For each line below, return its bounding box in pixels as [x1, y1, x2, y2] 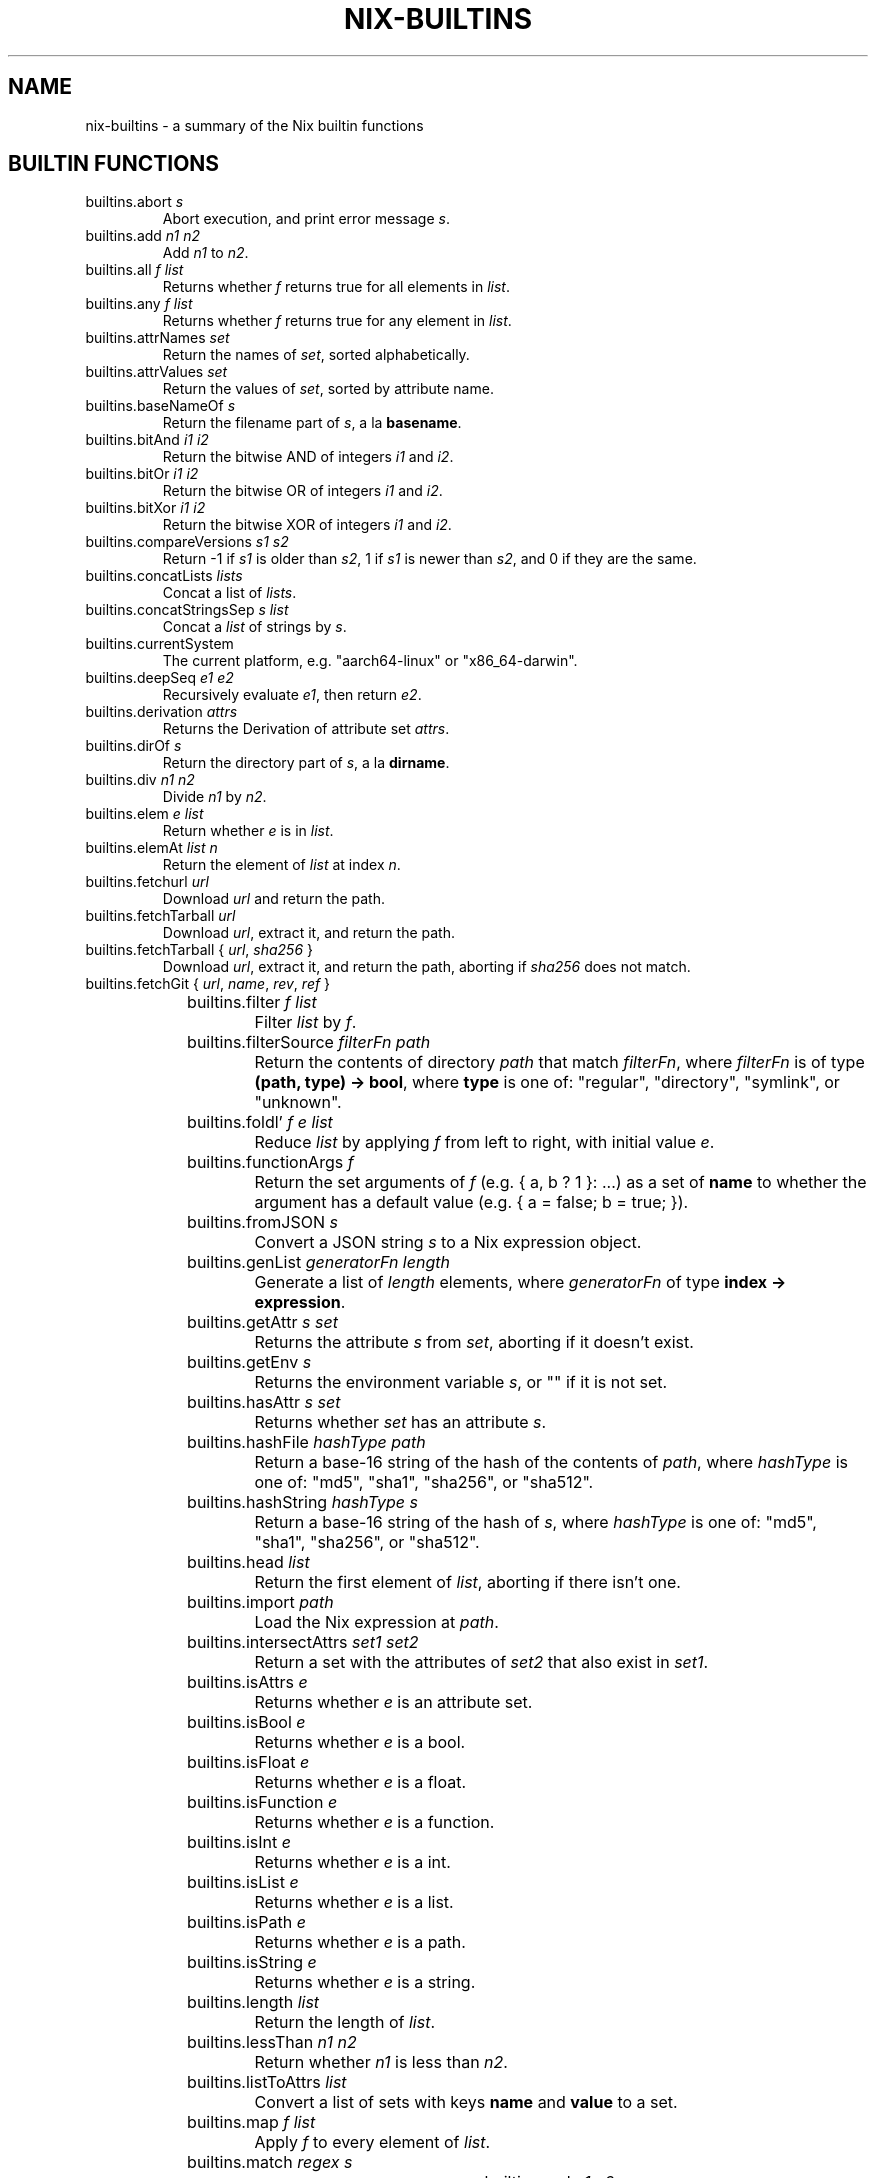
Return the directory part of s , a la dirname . [162, 754, 450, 772]
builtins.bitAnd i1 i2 [85, 431, 209, 449]
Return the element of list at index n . [162, 856, 401, 874]
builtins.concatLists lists [85, 567, 243, 585]
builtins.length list [187, 1992, 320, 2013]
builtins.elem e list [85, 805, 204, 823]
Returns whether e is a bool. [254, 1732, 466, 1753]
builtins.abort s [85, 193, 184, 211]
